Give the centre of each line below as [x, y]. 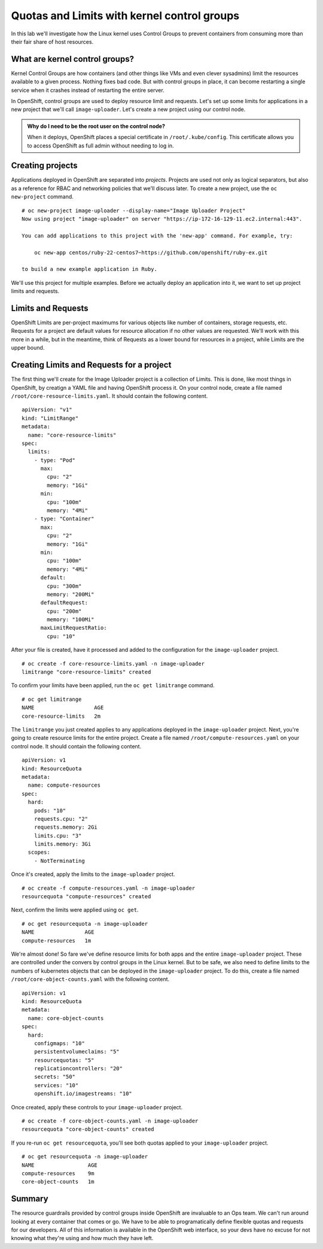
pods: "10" [50, 810]
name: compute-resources [64, 785]
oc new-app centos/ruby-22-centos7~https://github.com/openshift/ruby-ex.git [151, 252]
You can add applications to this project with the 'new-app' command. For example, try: [157, 236]
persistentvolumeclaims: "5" [77, 1052]
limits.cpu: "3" [58, 836]
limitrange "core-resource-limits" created [86, 672]
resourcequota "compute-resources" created [86, 897]
